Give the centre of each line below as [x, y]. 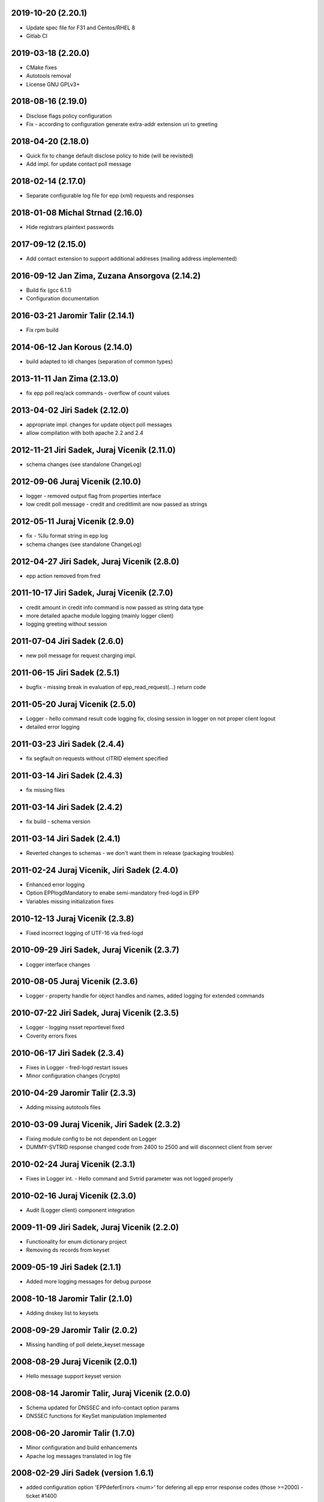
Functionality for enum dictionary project [76, 1241]
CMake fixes [41, 67]
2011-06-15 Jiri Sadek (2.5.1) [65, 673]
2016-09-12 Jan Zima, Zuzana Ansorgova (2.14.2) [106, 275]
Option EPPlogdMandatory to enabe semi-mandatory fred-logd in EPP [112, 893]
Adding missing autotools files [64, 1107]
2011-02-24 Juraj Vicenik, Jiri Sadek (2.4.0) [95, 870]
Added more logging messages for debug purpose [88, 1282]
